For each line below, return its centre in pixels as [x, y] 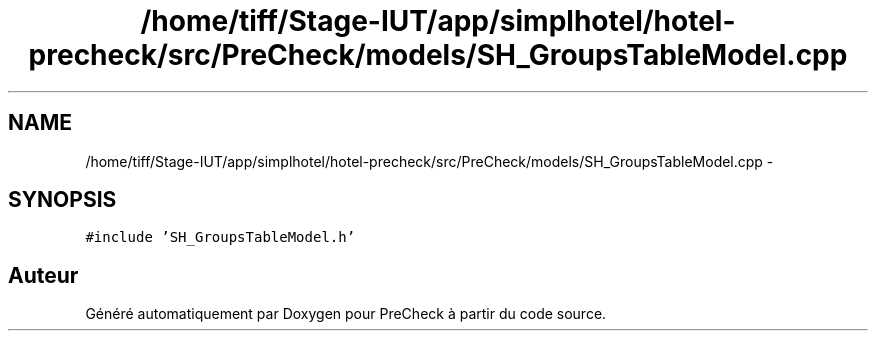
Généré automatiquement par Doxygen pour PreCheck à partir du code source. [346, 314]
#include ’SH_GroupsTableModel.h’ [220, 237]
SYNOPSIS [62, 200]
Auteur [43, 275]
